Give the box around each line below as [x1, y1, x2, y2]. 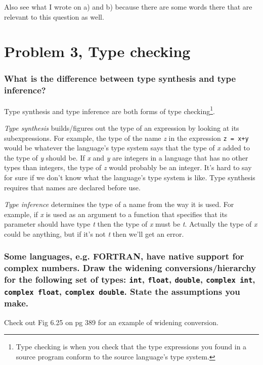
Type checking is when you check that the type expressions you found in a [16, 341, 247, 352]
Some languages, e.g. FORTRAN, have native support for [4, 250, 244, 263]
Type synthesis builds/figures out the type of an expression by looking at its [4, 122, 239, 133]
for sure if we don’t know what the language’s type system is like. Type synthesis [4, 172, 255, 182]
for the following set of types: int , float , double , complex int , [4, 273, 255, 286]
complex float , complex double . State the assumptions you [4, 285, 240, 297]
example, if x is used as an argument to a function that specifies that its [4, 208, 228, 219]
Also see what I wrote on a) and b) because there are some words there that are [4, 2, 252, 12]
